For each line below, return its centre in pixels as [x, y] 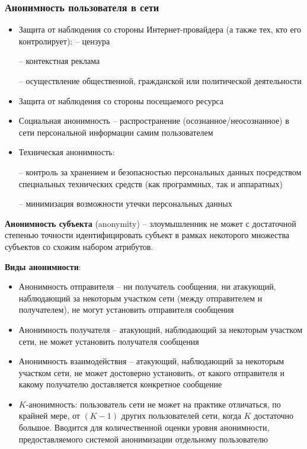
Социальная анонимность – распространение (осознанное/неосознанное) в [154, 121]
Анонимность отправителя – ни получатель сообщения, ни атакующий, [147, 286]
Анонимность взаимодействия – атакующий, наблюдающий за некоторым [151, 361]
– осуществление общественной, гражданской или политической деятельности [160, 81]
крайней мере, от [49, 416]
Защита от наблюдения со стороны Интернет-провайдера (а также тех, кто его [160, 29]
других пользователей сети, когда [181, 416]
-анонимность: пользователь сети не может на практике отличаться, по [153, 404]
